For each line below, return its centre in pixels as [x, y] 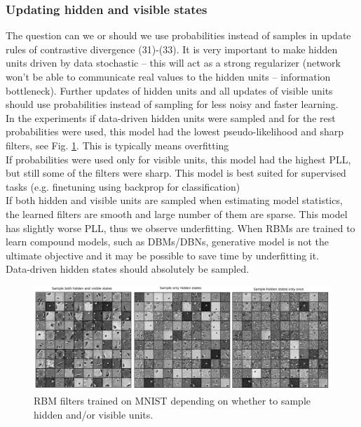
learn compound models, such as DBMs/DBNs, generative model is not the [167, 242]
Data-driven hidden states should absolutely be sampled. [128, 269]
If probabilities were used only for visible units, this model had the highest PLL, [178, 159]
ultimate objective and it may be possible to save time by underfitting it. [163, 255]
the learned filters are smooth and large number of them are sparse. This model [177, 213]
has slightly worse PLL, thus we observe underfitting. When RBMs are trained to [180, 228]
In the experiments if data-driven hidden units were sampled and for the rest [171, 117]
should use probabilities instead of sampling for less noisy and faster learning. [172, 104]
